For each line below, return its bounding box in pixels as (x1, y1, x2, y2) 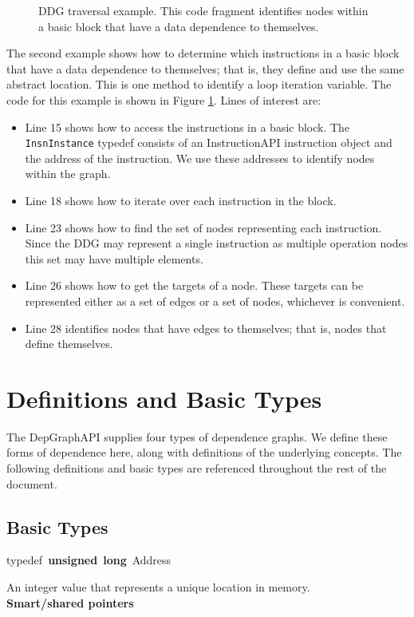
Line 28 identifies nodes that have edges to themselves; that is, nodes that (25, 319, 387, 336)
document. (6, 475, 57, 492)
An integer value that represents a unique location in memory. (6, 579, 310, 595)
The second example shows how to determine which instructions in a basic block (6, 45, 400, 61)
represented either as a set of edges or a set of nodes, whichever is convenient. (25, 292, 405, 309)
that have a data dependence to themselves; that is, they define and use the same (6, 60, 404, 77)
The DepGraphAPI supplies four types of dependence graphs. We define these (6, 428, 388, 445)
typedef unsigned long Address (6, 552, 172, 568)
